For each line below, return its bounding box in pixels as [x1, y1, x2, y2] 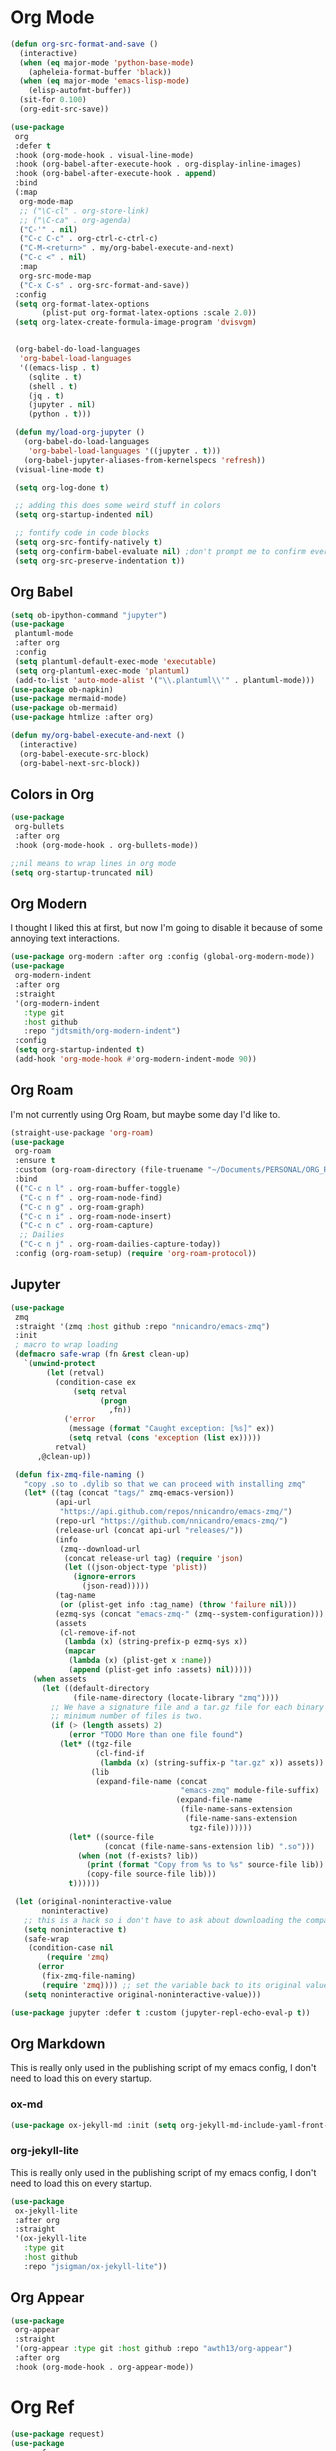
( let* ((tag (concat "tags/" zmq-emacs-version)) [23, 1488, 235, 1498]
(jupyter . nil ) [28, 400, 97, 410]
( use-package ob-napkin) [10, 684, 114, 695]
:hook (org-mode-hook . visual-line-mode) [14, 150, 195, 160]
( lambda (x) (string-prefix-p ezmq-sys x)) [63, 1637, 248, 1647]
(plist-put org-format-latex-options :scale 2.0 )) [41, 308, 257, 318]
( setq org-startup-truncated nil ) [10, 867, 155, 878]
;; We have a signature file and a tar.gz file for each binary [50, 1702, 325, 1712]
